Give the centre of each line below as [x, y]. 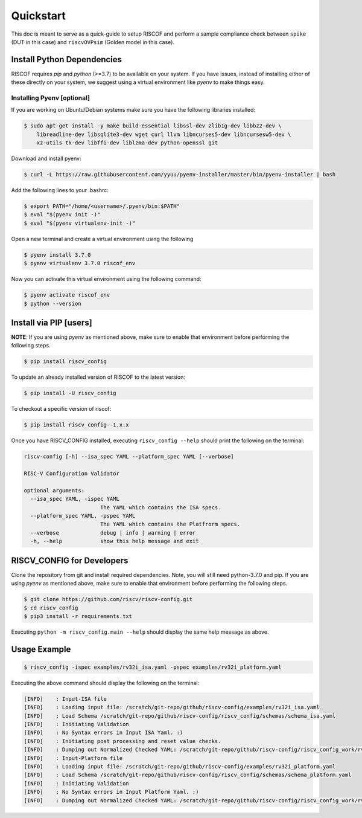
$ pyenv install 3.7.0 [57, 255]
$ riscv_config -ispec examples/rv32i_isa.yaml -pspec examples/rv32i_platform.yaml [153, 667]
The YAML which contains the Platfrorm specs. [170, 524]
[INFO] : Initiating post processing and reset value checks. [122, 741]
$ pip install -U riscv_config [70, 393]
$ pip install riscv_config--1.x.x [76, 425]
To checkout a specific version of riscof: [61, 409]
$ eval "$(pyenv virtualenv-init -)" [80, 223]
